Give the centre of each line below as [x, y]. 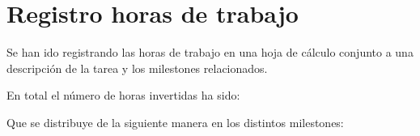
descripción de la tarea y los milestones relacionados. [137, 68]
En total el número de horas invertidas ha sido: [123, 95]
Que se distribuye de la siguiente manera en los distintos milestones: [175, 122]
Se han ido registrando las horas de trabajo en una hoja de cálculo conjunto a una [210, 52]
